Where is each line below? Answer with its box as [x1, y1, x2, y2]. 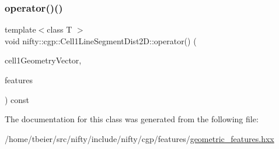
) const [5, 93, 30, 105]
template [5, 23, 36, 36]
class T [47, 23, 72, 36]
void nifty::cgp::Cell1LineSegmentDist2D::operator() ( [5, 34, 197, 47]
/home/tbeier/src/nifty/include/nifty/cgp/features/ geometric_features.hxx [5, 132, 274, 144]
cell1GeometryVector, [5, 54, 82, 66]
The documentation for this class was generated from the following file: [5, 113, 259, 125]
